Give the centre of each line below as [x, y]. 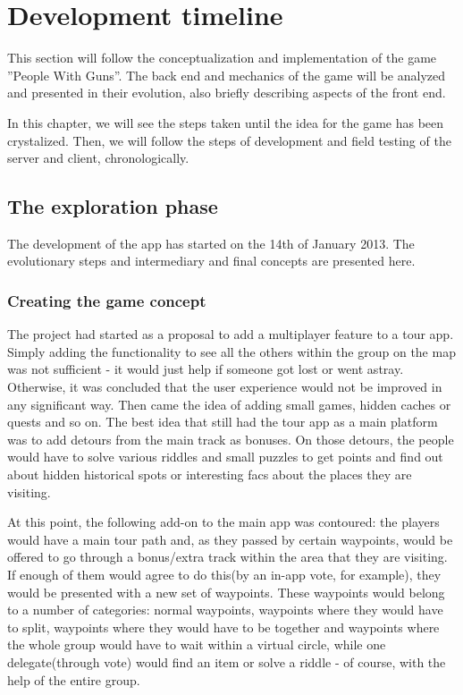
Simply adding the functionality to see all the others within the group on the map [231, 351]
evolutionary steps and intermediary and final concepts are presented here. [211, 261]
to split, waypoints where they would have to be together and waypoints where [223, 627]
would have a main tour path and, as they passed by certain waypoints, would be [230, 539]
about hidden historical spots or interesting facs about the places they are [210, 475]
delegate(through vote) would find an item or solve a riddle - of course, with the [227, 661]
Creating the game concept [107, 301]
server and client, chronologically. [98, 158]
